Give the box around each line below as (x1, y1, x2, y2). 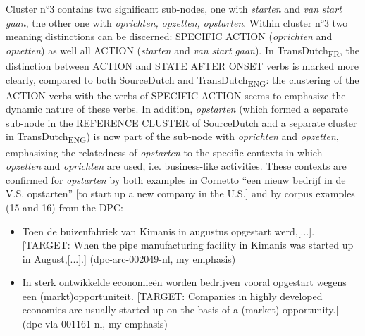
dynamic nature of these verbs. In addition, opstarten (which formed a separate (6, 101, 349, 116)
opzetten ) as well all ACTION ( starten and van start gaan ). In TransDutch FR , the (6, 42, 359, 59)
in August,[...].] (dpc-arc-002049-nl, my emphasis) (22, 251, 236, 266)
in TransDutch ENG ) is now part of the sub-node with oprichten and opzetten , (6, 129, 339, 146)
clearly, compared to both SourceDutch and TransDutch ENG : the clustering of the (6, 72, 359, 89)
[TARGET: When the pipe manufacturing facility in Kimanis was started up (22, 237, 354, 252)
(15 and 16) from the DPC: (6, 199, 123, 214)
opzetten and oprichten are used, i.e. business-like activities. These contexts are (6, 158, 347, 173)
